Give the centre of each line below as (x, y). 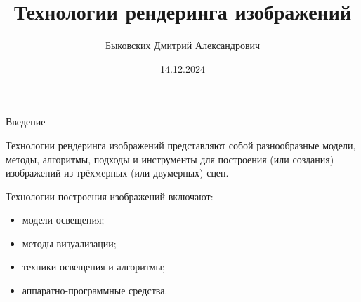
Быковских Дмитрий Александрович (183, 45)
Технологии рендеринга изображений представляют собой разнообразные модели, (181, 145)
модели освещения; (63, 220)
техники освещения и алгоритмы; (93, 267)
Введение (26, 122)
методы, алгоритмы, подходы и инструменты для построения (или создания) (170, 159)
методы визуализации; (69, 243)
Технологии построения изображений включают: (110, 196)
